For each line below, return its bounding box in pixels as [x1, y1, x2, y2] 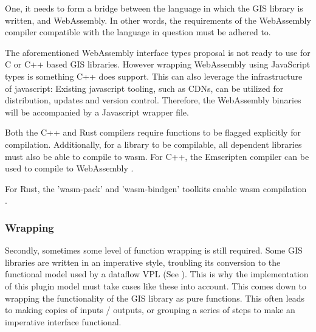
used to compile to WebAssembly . [5, 162, 134, 175]
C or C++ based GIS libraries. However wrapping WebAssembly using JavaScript [5, 58, 311, 71]
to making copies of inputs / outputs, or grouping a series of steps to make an [5, 303, 295, 316]
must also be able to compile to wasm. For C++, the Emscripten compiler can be [5, 150, 309, 162]
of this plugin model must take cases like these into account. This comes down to [5, 279, 306, 292]
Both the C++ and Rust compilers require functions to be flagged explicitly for [5, 126, 301, 139]
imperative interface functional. [5, 315, 122, 328]
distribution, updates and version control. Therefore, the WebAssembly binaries [5, 94, 301, 106]
